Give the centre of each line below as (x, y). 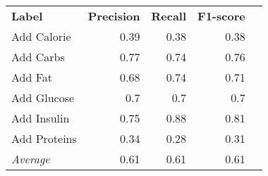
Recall (169, 16)
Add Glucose (43, 98)
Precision (114, 16)
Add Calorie (41, 36)
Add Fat (32, 77)
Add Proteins (44, 138)
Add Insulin (41, 118)
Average (31, 159)
